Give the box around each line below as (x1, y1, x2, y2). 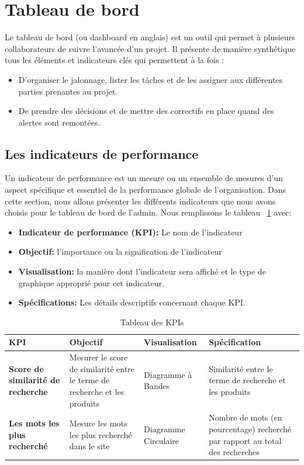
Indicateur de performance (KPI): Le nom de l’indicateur (18, 225, 243, 238)
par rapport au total (209, 434, 282, 446)
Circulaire (144, 434, 179, 446)
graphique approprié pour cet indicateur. (18, 276, 164, 289)
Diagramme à (144, 368, 192, 380)
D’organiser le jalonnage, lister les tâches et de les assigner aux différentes (18, 73, 283, 85)
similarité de (9, 374, 60, 386)
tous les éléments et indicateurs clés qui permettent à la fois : (5, 54, 224, 66)
